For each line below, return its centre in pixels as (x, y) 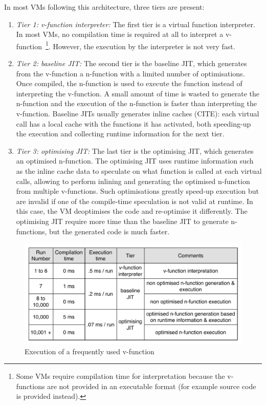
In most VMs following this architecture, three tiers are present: (104, 7)
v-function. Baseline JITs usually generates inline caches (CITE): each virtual (138, 113)
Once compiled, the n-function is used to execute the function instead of (129, 83)
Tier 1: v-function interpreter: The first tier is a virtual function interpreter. (136, 24)
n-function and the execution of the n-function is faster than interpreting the (136, 103)
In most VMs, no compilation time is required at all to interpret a (120, 34)
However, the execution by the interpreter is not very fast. (144, 46)
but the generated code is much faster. (109, 231)
